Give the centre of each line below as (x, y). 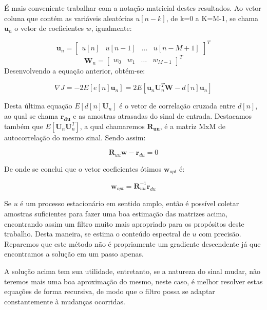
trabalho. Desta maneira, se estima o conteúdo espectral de (97, 234)
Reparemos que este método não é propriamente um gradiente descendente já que (132, 243)
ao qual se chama (31, 115)
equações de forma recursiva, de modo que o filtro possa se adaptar (110, 291)
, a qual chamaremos (112, 126)
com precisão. (220, 234)
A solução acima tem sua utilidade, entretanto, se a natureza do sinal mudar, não (132, 271)
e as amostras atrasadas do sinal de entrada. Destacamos (163, 115)
